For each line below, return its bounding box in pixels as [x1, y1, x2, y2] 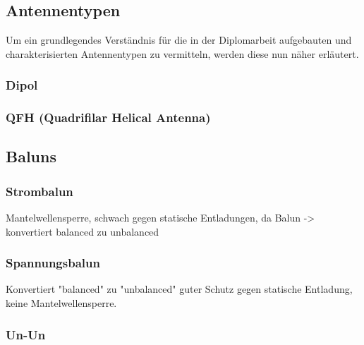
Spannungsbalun [6, 254, 100, 272]
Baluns [6, 145, 56, 167]
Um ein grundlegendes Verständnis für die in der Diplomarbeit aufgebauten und [6, 32, 352, 47]
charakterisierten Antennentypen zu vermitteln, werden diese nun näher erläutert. [6, 46, 359, 61]
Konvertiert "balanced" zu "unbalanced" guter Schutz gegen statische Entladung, [6, 282, 353, 296]
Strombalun [6, 182, 73, 200]
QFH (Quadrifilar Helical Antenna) [6, 109, 211, 126]
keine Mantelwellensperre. [6, 296, 117, 310]
